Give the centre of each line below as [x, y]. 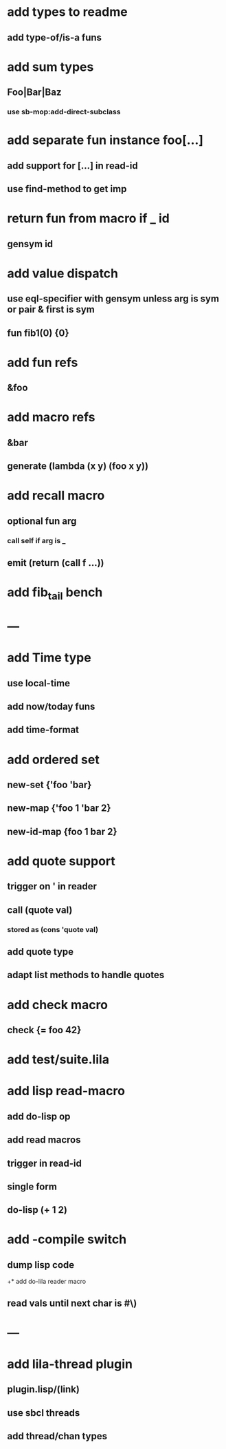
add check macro [58, 1005]
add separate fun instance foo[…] [105, 140]
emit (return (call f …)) [56, 563]
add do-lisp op [39, 1116]
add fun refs [43, 362]
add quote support [61, 861]
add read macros [44, 1140]
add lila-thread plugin [70, 1364]
